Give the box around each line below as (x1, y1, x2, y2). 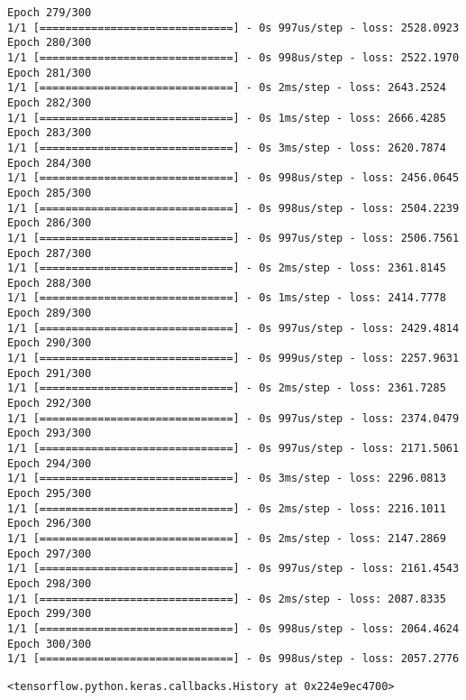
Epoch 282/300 (7, 96, 92, 109)
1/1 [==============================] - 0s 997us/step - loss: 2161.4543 (7, 562, 460, 576)
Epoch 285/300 (7, 186, 92, 199)
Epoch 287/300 (7, 246, 92, 260)
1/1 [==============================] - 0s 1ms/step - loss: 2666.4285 (7, 111, 446, 124)
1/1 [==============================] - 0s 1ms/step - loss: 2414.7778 (7, 291, 446, 305)
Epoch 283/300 (7, 126, 92, 140)
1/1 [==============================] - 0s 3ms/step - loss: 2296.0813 (7, 472, 446, 485)
